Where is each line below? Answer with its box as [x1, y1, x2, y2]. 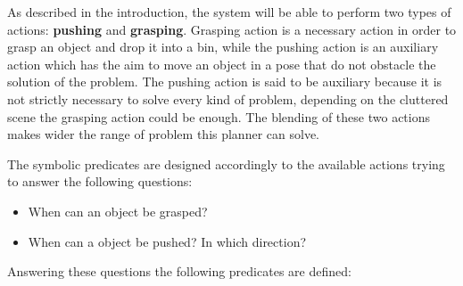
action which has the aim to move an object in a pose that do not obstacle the [7, 54, 436, 73]
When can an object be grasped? [28, 201, 208, 220]
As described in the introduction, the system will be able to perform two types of [7, 3, 451, 20]
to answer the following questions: [7, 172, 193, 191]
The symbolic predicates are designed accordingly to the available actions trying [7, 154, 445, 173]
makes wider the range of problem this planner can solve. [7, 125, 319, 143]
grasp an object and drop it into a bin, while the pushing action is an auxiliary [7, 37, 439, 56]
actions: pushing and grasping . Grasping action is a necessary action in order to [7, 20, 457, 38]
